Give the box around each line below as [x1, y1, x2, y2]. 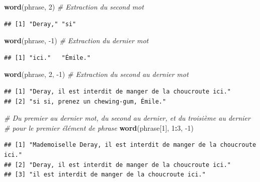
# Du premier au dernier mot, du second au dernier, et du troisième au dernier [4, 113, 250, 123]
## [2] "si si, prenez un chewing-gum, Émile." [4, 98, 166, 105]
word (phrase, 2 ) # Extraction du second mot [4, 2, 144, 12]
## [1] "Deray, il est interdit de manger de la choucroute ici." [4, 87, 231, 95]
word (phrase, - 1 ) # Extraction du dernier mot [4, 35, 149, 46]
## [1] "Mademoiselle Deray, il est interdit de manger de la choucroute [4, 141, 256, 149]
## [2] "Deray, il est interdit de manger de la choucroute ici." [4, 161, 231, 168]
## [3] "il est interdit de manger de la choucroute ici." [4, 171, 206, 178]
